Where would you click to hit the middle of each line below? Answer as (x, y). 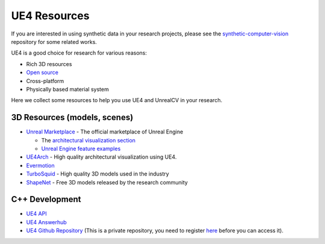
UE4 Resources (50, 16)
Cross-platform (45, 81)
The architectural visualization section (88, 140)
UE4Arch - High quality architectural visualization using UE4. (101, 157)
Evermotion (40, 165)
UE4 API (37, 214)
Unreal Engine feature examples (81, 148)
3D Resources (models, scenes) (72, 117)
